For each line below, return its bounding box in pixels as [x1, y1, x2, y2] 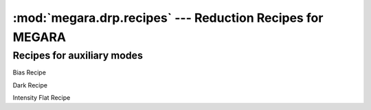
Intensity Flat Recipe [12, 93, 71, 102]
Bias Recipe [12, 68, 46, 77]
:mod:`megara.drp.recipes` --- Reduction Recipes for [12, 10, 324, 25]
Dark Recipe [12, 81, 48, 89]
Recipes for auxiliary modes [12, 49, 144, 61]
